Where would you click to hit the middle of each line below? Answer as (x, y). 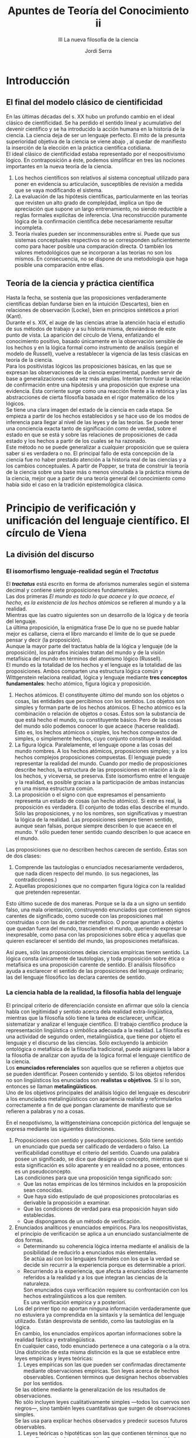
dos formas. (29, 1240)
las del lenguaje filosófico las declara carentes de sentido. (76, 977)
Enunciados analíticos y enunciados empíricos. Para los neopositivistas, (101, 1227)
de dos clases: (24, 856)
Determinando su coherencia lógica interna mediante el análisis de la (106, 1246)
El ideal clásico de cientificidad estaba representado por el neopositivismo (96, 154)
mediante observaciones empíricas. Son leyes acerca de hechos (101, 1371)
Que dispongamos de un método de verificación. (82, 1221)
